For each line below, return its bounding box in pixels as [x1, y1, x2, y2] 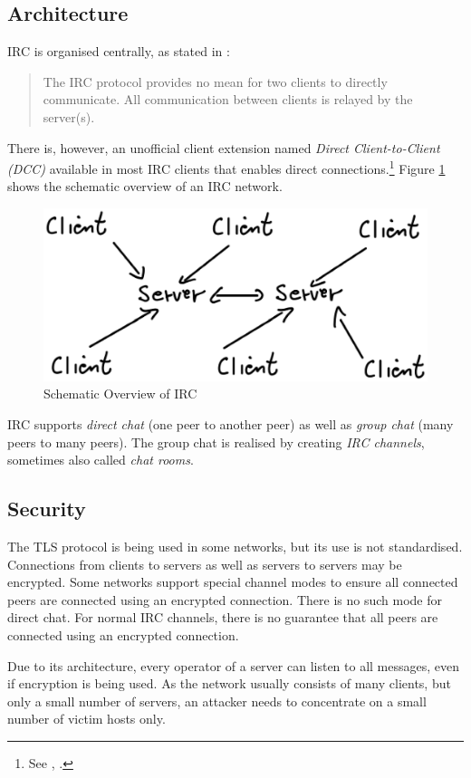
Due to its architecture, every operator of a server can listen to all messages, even [7, 656, 460, 675]
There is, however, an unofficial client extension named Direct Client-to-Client [7, 138, 440, 157]
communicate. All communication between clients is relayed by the [43, 90, 413, 109]
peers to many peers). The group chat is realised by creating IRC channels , [7, 432, 425, 451]
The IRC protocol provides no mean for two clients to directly [43, 72, 388, 91]
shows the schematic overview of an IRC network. [7, 177, 283, 196]
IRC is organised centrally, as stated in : [7, 42, 230, 61]
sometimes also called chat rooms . [7, 450, 194, 469]
